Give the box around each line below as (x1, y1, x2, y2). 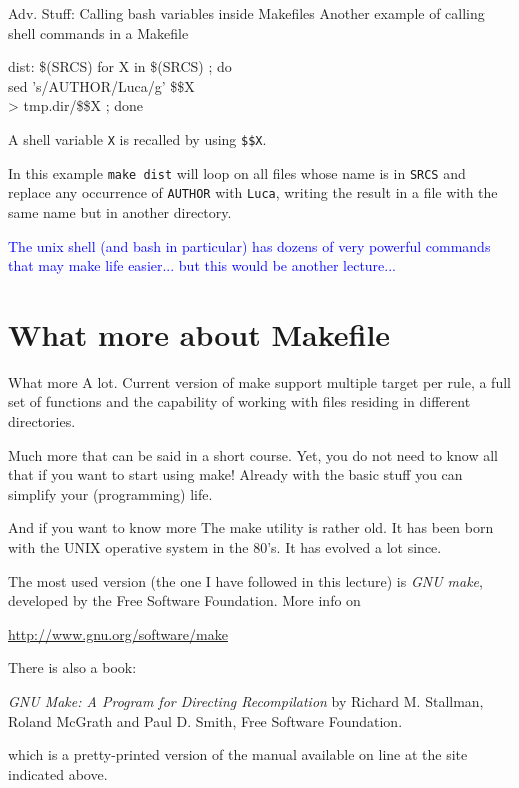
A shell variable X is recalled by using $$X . (8, 128, 267, 149)
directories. (8, 411, 76, 432)
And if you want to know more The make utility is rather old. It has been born (8, 517, 494, 538)
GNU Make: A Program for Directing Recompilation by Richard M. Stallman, (8, 690, 484, 711)
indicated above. (8, 763, 108, 784)
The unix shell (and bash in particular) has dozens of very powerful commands (8, 235, 491, 256)
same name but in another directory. (8, 201, 232, 222)
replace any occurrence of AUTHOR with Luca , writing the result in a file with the (8, 182, 498, 203)
